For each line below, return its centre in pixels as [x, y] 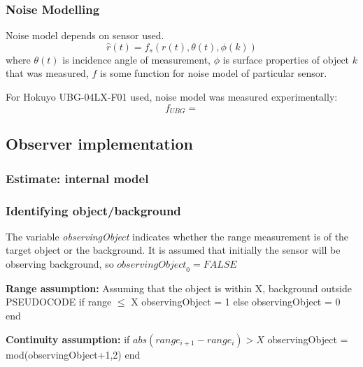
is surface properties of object [286, 59]
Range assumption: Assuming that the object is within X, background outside [179, 288]
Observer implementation [99, 144]
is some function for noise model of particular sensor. [213, 73]
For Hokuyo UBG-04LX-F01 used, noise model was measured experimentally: [172, 96]
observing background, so [60, 264]
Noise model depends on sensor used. [85, 35]
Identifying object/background [93, 210]
